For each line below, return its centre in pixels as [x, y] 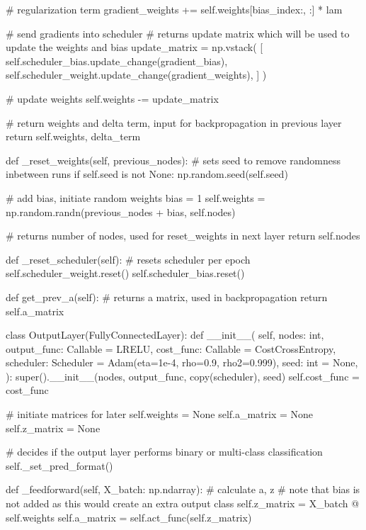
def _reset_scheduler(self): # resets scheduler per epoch [128, 259]
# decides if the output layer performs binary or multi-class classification [164, 452]
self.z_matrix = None [53, 428]
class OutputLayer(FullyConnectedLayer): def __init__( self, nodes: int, [165, 335]
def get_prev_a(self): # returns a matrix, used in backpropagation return [167, 297]
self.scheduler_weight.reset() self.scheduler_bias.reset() [125, 273]
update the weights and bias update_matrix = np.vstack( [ [135, 47]
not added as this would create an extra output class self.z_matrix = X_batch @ [183, 503]
